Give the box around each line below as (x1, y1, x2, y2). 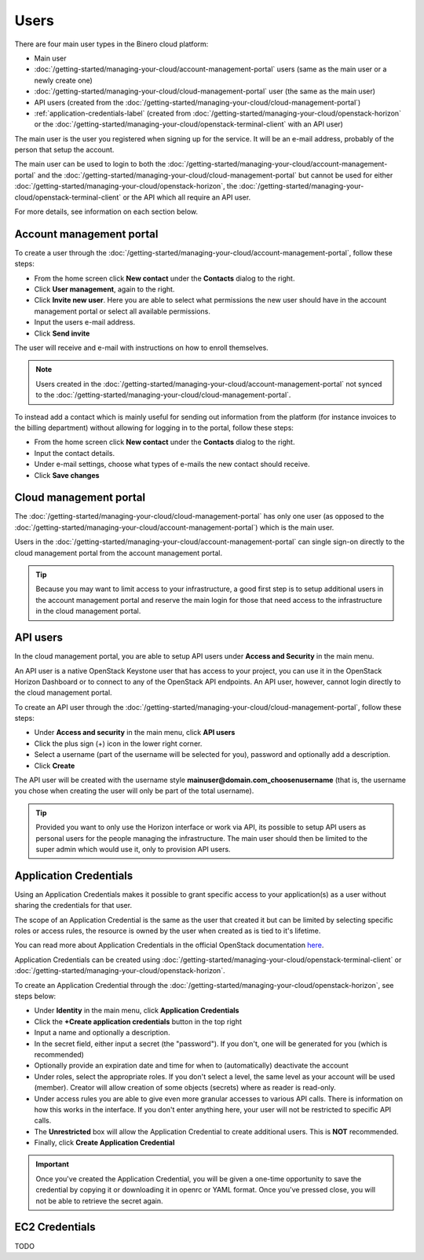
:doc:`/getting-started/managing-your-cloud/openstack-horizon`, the (14, 182, 238, 191)
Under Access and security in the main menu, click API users (34, 728, 236, 737)
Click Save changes (34, 470, 100, 479)
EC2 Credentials (14, 1221, 96, 1234)
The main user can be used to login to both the (14, 160, 166, 169)
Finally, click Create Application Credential (34, 1138, 175, 1148)
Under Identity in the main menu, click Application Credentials (34, 1006, 239, 1016)
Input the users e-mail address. (34, 318, 136, 327)
